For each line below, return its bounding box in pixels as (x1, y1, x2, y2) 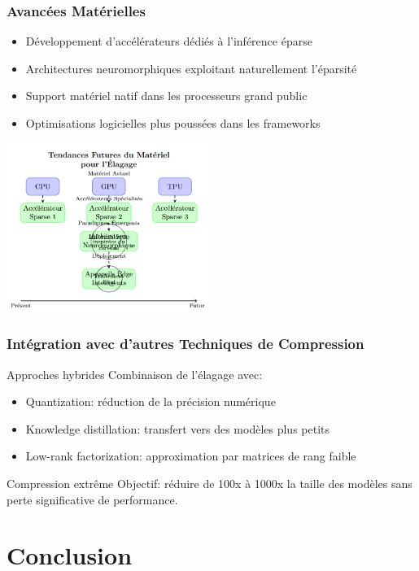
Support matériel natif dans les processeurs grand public (25, 87, 308, 104)
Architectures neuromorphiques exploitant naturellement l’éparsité (25, 59, 357, 76)
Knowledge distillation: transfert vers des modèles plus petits (25, 420, 330, 437)
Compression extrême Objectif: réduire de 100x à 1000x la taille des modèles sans (7, 475, 412, 492)
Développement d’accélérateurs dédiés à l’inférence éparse (25, 33, 312, 50)
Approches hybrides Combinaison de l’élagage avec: (7, 365, 263, 382)
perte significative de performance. (7, 490, 178, 508)
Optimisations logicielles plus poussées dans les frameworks (25, 115, 321, 131)
